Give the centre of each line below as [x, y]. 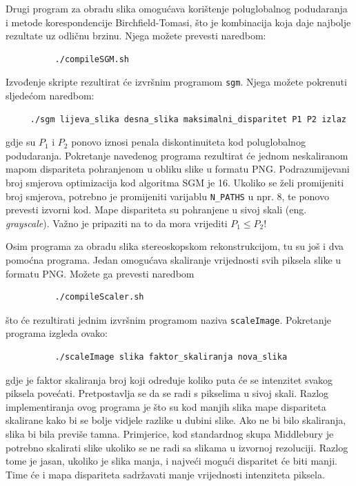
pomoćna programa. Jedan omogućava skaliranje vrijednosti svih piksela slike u [174, 260]
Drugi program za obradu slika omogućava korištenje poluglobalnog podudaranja [177, 8]
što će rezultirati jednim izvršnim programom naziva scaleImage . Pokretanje [168, 319]
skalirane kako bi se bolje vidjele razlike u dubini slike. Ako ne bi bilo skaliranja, [176, 420]
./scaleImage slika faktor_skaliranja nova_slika [171, 357]
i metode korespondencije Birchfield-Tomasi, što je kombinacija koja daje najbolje [178, 22]
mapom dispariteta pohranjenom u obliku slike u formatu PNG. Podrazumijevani [178, 169]
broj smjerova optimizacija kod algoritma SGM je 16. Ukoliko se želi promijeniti [175, 182]
